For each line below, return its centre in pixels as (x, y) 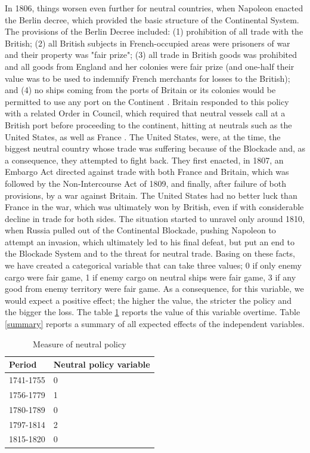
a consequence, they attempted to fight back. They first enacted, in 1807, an (144, 160)
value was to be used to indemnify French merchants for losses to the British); (148, 78)
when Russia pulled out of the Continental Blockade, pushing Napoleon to (140, 230)
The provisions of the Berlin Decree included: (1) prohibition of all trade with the (154, 31)
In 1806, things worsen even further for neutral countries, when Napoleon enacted (154, 8)
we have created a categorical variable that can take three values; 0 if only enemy (153, 265)
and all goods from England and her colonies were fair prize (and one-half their (150, 66)
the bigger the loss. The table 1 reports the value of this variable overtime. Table (153, 312)
